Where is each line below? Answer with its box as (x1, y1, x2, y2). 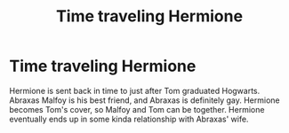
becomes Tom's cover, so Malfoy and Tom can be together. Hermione (9, 104, 265, 114)
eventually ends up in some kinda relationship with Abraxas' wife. (9, 113, 249, 124)
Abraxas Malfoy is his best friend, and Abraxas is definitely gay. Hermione (9, 95, 280, 106)
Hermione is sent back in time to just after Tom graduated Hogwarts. (9, 85, 261, 96)
